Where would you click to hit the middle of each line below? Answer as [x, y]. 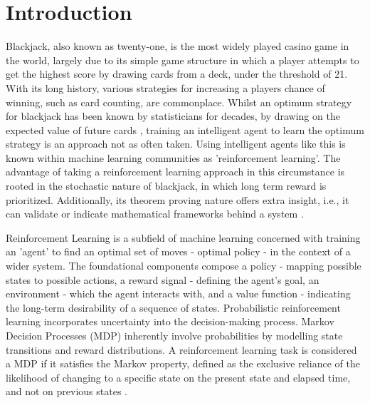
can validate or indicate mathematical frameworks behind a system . [155, 214]
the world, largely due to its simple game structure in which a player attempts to [183, 60]
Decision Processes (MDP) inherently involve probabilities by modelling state [174, 335]
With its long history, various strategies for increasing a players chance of [165, 87]
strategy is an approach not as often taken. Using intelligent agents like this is [176, 144]
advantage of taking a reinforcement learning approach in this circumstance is [175, 172]
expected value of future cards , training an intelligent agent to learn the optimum [185, 129]
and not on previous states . [67, 391]
